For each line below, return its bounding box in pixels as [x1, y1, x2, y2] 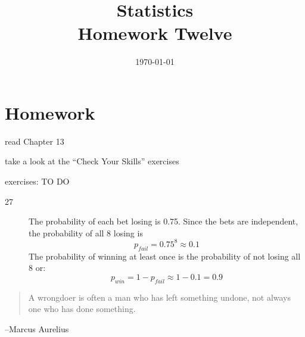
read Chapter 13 [5, 135, 64, 147]
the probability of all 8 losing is [29, 226, 143, 239]
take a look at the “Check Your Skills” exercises [5, 155, 179, 167]
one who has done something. [28, 302, 136, 315]
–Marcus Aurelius [5, 322, 69, 335]
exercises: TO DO [5, 175, 70, 188]
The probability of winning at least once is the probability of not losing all [29, 249, 301, 262]
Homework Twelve [77, 21, 232, 45]
